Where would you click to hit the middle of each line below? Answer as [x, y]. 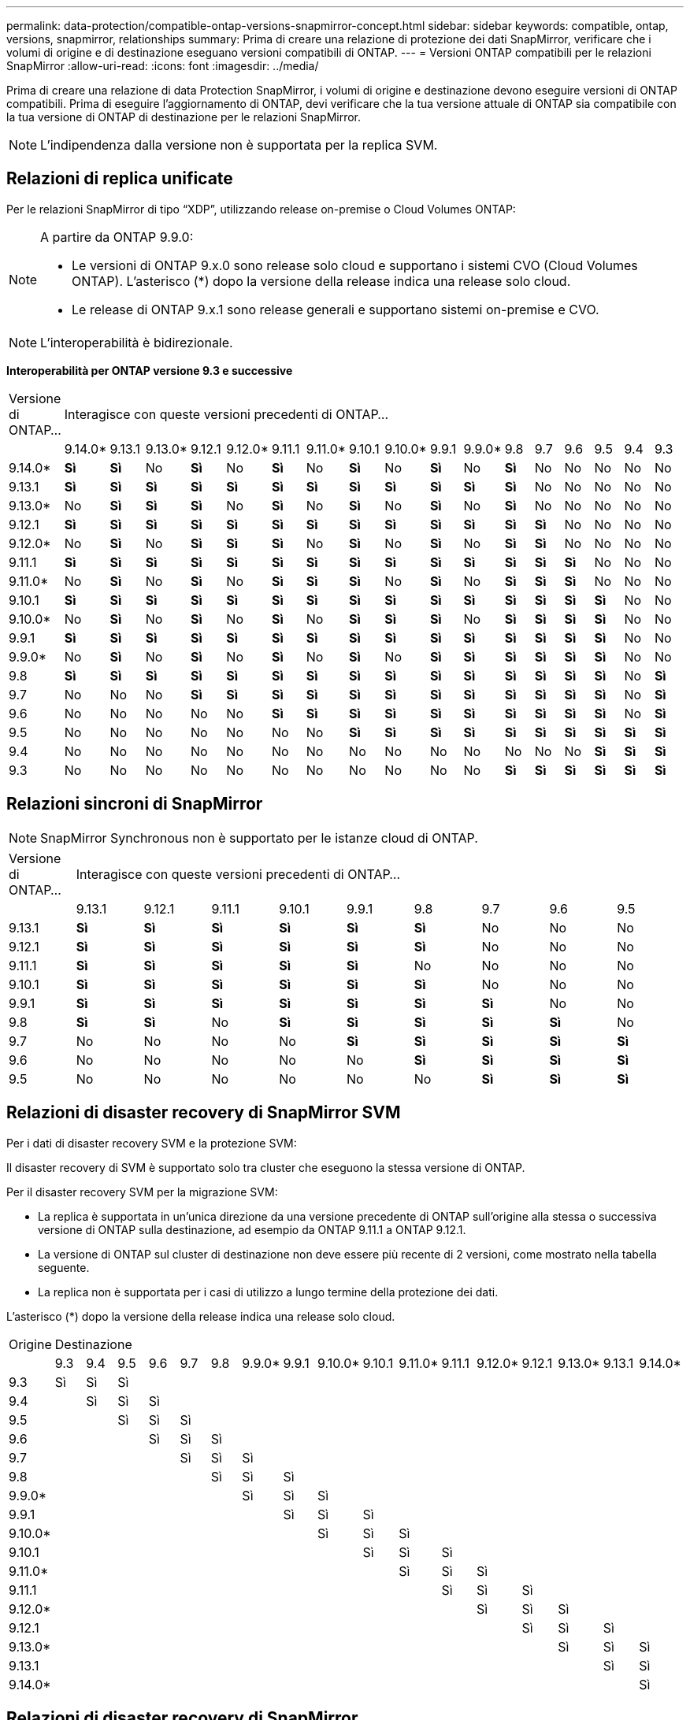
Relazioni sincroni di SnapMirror [135, 804]
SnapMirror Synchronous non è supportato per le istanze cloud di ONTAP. [259, 838]
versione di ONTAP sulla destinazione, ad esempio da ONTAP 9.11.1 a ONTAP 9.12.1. [252, 1229]
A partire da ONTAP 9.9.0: [117, 237]
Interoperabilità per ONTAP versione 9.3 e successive [150, 370]
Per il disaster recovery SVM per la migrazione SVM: [142, 1192]
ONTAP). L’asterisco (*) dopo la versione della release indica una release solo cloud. [321, 281]
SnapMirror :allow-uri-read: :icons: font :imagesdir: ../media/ [163, 66]
